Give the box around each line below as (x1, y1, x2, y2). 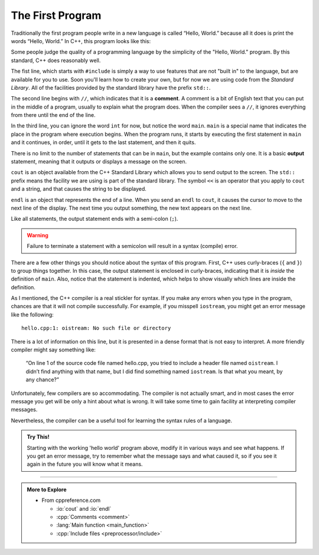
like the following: (11, 311, 54, 318)
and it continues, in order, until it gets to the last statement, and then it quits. (11, 139, 196, 146)
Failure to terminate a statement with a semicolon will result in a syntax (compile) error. (27, 243, 238, 250)
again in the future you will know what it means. (27, 461, 143, 468)
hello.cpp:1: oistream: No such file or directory (21, 325, 171, 332)
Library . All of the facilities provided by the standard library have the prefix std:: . (11, 84, 211, 91)
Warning (27, 231, 48, 239)
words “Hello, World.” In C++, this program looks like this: (11, 37, 151, 44)
